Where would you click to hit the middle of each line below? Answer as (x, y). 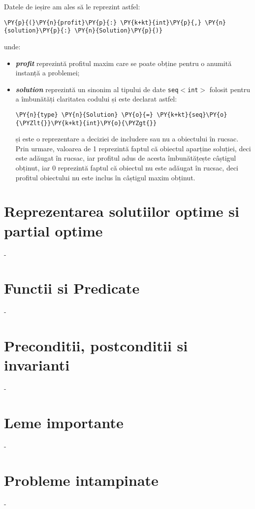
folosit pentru (230, 89)
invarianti (37, 365)
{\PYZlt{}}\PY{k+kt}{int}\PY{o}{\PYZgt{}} (86, 123)
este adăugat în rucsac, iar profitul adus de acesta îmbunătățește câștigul (126, 158)
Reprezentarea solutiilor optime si (122, 211)
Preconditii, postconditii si (96, 346)
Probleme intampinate (81, 480)
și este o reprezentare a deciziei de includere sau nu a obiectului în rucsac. (127, 139)
